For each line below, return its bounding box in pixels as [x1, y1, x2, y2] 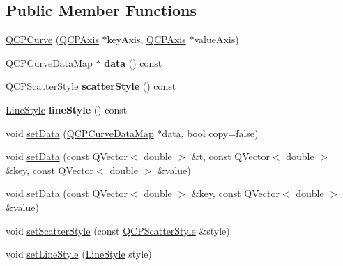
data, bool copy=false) [162, 125, 259, 140]
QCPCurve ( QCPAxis [6, 32, 99, 47]
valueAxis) [194, 32, 239, 47]
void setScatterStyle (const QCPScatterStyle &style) [6, 223, 230, 237]
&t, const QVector [191, 149, 270, 164]
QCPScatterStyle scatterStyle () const [6, 79, 176, 93]
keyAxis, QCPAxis [107, 32, 186, 47]
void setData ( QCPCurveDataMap [6, 125, 154, 140]
